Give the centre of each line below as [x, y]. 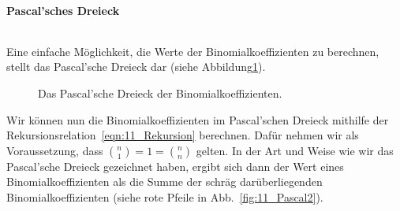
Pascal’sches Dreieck [63, 10]
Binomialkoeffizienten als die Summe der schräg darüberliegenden [164, 181]
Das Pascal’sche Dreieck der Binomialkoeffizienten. [160, 93]
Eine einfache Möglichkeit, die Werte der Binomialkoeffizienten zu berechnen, [193, 51]
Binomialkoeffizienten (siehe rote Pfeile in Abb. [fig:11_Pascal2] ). [165, 196]
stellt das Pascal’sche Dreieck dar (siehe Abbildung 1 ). [136, 67]
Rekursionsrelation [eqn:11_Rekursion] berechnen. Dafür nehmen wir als [183, 135]
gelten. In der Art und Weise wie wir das [295, 150]
